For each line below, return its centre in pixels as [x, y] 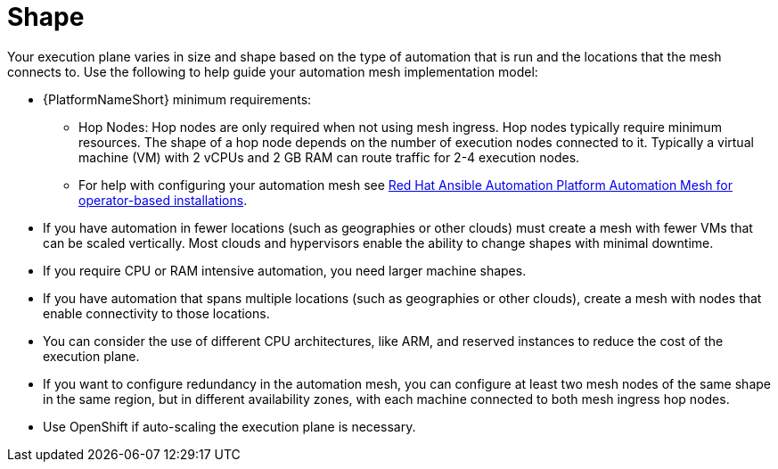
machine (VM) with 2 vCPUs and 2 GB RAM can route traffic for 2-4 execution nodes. [329, 157]
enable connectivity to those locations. [156, 313]
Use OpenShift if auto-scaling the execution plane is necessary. [229, 426]
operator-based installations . [163, 200]
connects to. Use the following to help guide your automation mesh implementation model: [273, 71]
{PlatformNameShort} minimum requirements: [177, 99]
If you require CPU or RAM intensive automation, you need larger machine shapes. [285, 270]
